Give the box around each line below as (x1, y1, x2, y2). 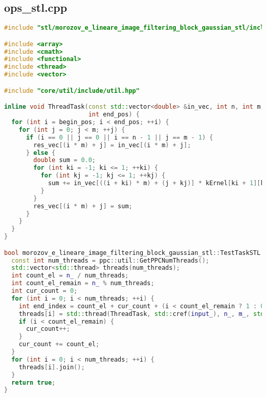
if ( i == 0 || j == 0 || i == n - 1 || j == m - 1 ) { (26, 133, 213, 141)
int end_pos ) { (88, 111, 140, 118)
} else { (26, 149, 56, 156)
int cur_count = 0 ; (11, 287, 78, 295)
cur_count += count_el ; (18, 341, 100, 348)
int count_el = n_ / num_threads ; (11, 272, 129, 280)
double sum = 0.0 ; (33, 156, 96, 164)
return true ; (11, 379, 56, 386)
